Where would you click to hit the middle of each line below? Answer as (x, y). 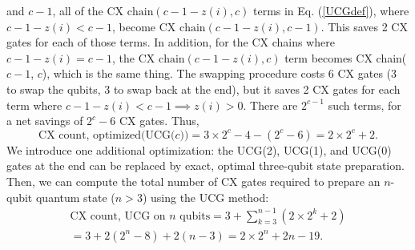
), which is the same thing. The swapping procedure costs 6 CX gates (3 (220, 73)
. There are (270, 105)
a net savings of (45, 121)
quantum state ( (75, 197)
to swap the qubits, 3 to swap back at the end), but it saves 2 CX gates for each (203, 89)
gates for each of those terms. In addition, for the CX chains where (171, 42)
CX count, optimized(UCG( (107, 135)
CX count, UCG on (118, 216)
